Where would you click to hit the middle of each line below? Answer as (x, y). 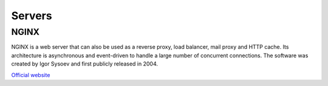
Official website (31, 75)
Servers (32, 16)
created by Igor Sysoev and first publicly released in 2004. (84, 64)
